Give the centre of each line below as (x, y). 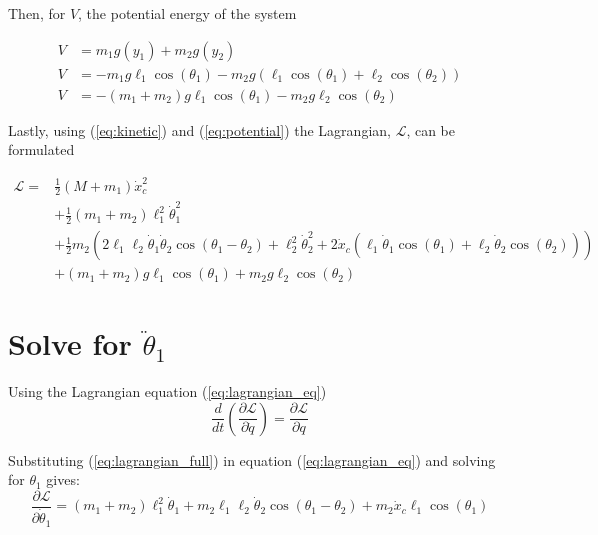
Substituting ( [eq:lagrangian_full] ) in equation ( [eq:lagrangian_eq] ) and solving (252, 459)
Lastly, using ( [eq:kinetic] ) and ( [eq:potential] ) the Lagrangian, (199, 129)
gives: (63, 479)
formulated (41, 149)
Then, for (37, 13)
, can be (431, 129)
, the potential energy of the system (187, 13)
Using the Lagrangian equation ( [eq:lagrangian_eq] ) (167, 391)
